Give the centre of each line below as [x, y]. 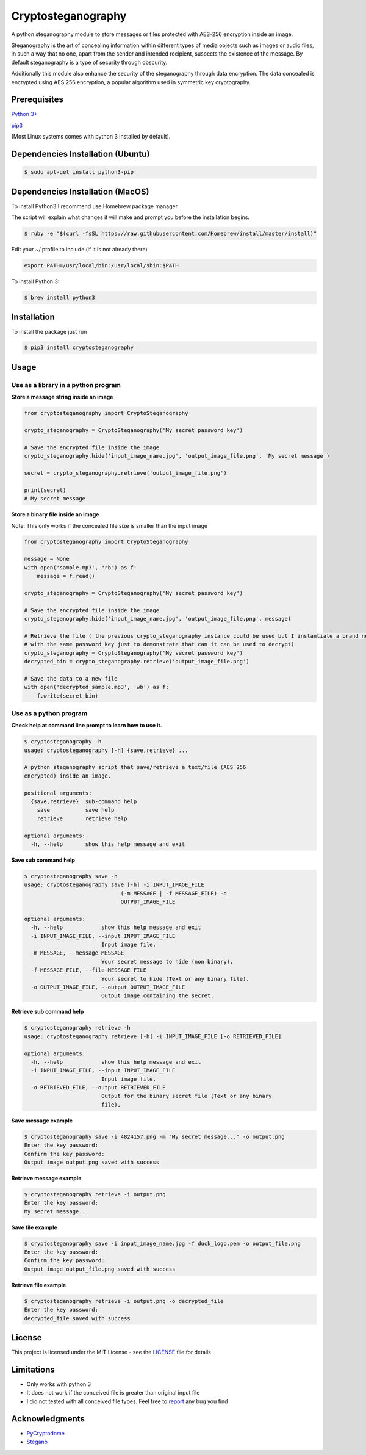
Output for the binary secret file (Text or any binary [186, 1096]
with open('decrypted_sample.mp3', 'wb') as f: [96, 687]
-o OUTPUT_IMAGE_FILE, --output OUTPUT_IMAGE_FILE [108, 987]
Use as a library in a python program [66, 385]
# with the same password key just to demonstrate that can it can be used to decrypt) [159, 644]
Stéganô [37, 1442]
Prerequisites [37, 100]
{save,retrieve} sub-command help [84, 801]
